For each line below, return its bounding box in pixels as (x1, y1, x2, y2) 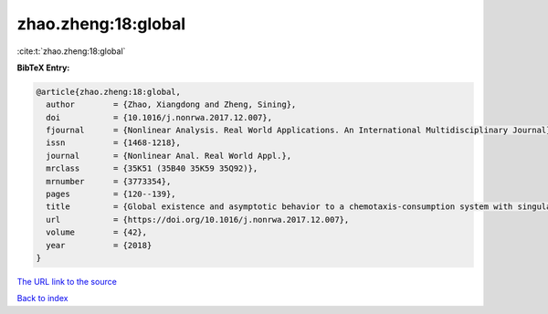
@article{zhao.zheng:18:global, (36, 87, 182, 97)
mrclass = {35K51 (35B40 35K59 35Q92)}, (46, 163, 258, 173)
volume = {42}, (46, 227, 148, 237)
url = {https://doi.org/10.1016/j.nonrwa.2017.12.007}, (46, 215, 350, 225)
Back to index (16, 293, 68, 304)
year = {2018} (46, 240, 153, 250)
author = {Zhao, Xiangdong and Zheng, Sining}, (46, 99, 297, 110)
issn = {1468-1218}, (46, 138, 182, 148)
